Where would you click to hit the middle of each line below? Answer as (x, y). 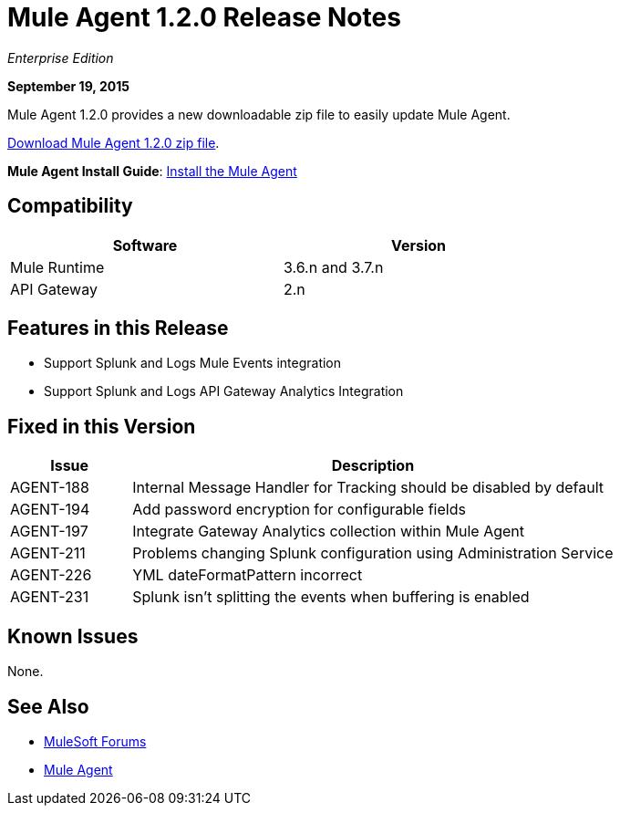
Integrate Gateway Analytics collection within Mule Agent (328, 532)
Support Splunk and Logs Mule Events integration (193, 363)
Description (373, 466)
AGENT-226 (51, 575)
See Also (48, 706)
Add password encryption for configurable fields (299, 510)
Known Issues (73, 636)
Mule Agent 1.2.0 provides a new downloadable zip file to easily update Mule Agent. (259, 114)
